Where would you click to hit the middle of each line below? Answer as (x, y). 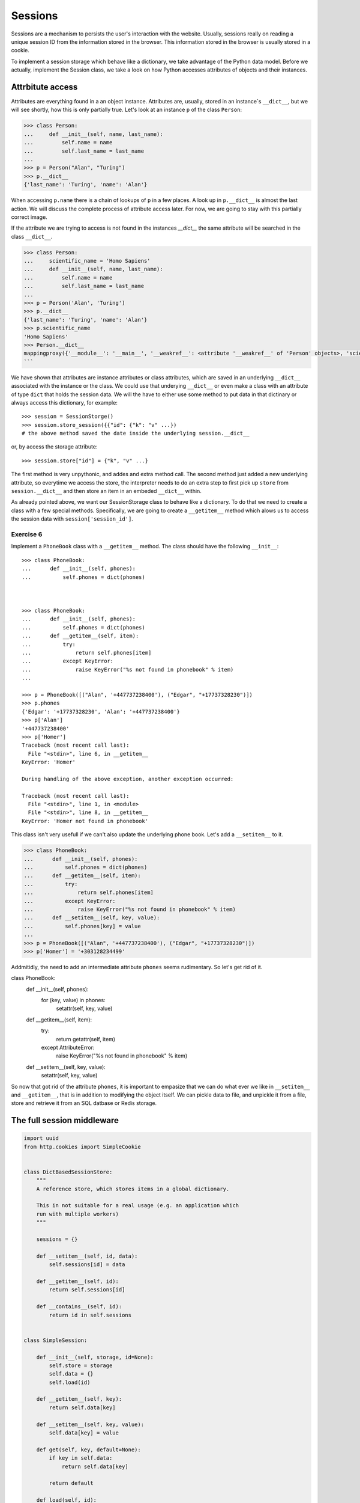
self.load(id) (70, 1382)
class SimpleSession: (55, 1340)
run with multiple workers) (78, 1214)
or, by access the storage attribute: (54, 447)
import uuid (41, 1138)
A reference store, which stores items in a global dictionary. (133, 1189)
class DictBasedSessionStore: (68, 1172)
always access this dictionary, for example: (64, 402)
